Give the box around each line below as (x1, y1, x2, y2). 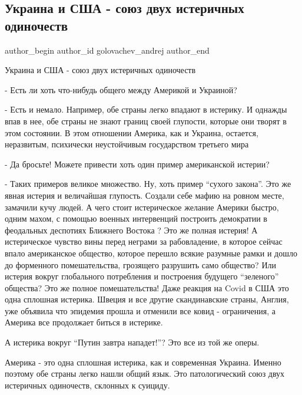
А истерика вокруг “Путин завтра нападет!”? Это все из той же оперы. (5, 336, 260, 348)
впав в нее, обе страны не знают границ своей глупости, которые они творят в (5, 114, 287, 127)
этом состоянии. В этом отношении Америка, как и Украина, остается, (5, 126, 258, 139)
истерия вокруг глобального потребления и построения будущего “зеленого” (5, 270, 279, 282)
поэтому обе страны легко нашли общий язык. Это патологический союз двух (5, 367, 285, 380)
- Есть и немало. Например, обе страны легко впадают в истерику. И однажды (5, 103, 287, 116)
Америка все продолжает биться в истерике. (5, 316, 163, 328)
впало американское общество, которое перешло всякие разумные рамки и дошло (5, 246, 297, 259)
